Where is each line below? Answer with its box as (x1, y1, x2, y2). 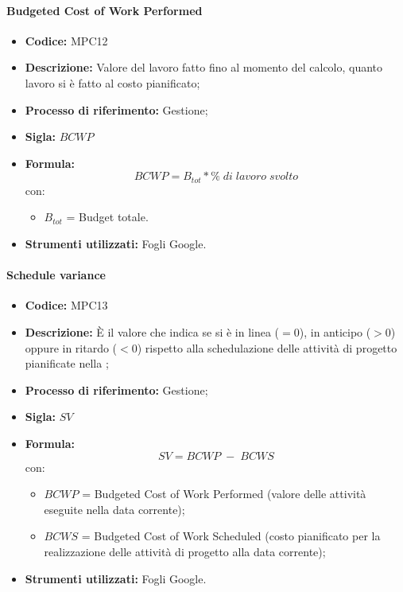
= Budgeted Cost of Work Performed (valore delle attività (82, 485, 366, 502)
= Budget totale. (66, 208, 149, 225)
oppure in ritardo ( (25, 339, 118, 356)
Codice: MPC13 (25, 297, 108, 314)
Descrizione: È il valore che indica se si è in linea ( (25, 323, 280, 340)
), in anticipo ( (299, 323, 371, 340)
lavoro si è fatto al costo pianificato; (25, 74, 200, 91)
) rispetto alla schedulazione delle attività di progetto (137, 339, 397, 356)
